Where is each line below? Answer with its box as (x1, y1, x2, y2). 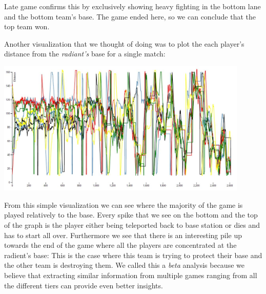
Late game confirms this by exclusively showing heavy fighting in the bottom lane (4, 1, 261, 11)
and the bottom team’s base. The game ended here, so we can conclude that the (4, 11, 256, 22)
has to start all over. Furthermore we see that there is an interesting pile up (4, 229, 242, 240)
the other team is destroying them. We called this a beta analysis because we (4, 260, 244, 270)
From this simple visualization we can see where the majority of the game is (4, 199, 243, 210)
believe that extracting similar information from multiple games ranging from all (4, 270, 257, 281)
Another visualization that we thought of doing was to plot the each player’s (4, 38, 244, 49)
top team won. (4, 21, 50, 32)
